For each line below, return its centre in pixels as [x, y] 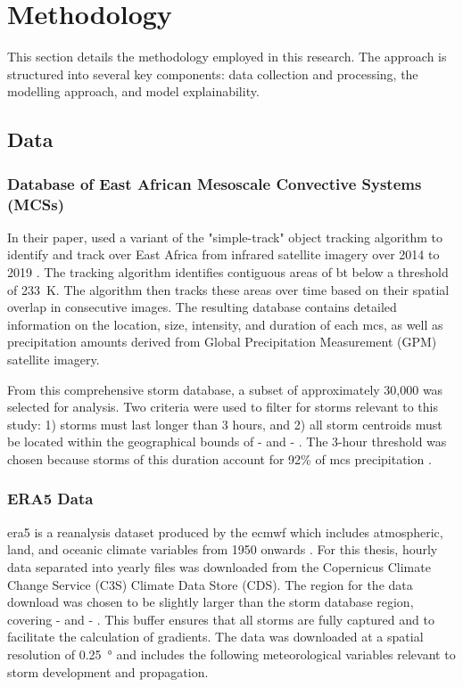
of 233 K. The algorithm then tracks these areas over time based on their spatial [228, 289]
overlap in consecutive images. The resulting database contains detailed [202, 307]
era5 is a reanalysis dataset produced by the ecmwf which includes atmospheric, [225, 532]
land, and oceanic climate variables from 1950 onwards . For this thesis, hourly [223, 549]
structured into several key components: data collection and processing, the [213, 74]
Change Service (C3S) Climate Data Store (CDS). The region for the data [210, 584]
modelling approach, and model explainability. [133, 91]
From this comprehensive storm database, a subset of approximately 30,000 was [225, 389]
